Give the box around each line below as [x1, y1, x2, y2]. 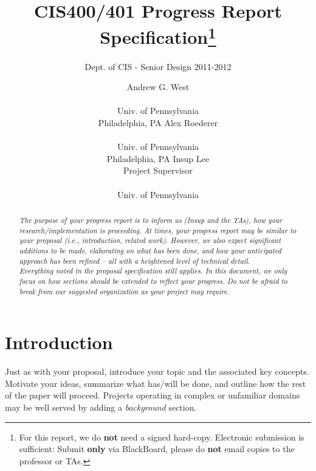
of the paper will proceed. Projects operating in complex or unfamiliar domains [5, 389, 300, 402]
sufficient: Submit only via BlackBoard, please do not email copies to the [19, 442, 295, 455]
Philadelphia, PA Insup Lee [106, 152, 210, 165]
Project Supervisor [123, 164, 193, 177]
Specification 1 [100, 22, 216, 49]
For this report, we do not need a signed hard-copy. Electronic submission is [19, 430, 304, 443]
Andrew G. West [126, 80, 190, 93]
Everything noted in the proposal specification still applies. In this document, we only [19, 266, 287, 276]
